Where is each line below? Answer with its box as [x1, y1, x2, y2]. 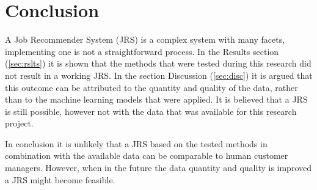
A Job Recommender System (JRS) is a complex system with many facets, [5, 33, 285, 46]
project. [5, 117, 34, 130]
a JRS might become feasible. [5, 173, 115, 186]
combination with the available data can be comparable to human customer [5, 149, 288, 162]
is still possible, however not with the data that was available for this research [5, 104, 297, 117]
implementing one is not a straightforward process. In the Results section [5, 45, 279, 57]
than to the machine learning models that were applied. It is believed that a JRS [5, 93, 308, 106]
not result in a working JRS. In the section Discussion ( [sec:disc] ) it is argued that [5, 68, 313, 81]
